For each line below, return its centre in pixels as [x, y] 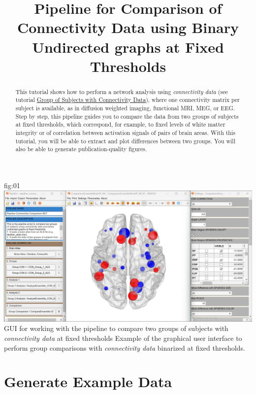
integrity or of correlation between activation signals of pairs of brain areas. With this [125, 133]
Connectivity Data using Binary [128, 27]
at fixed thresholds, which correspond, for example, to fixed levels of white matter [120, 124]
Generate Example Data [88, 381]
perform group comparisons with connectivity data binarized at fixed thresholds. [125, 347]
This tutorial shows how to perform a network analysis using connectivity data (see [122, 91]
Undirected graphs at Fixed [128, 47]
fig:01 [12, 185]
